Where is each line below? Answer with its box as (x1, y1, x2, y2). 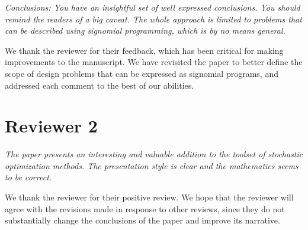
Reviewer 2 (5, 114, 98, 138)
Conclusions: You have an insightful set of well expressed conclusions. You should (5, 1, 300, 13)
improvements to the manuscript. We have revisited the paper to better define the (5, 56, 303, 68)
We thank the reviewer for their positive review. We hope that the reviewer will (5, 191, 294, 203)
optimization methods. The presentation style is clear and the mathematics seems (5, 159, 299, 171)
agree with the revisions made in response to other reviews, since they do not (5, 202, 285, 215)
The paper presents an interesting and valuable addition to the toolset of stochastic (5, 148, 303, 160)
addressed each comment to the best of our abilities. (5, 79, 194, 91)
